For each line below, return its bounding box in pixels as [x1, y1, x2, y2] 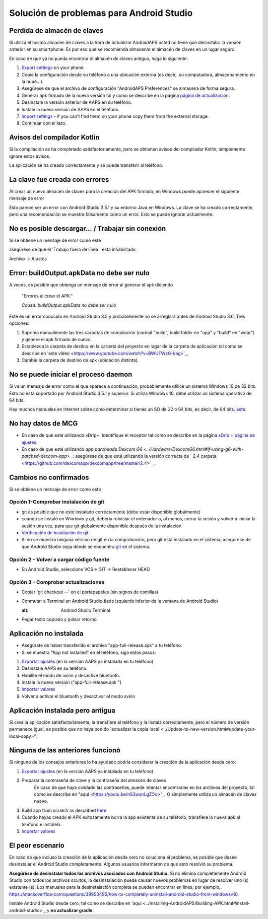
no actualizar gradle [50, 907, 93, 913]
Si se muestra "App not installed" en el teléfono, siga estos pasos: [21, 649, 156, 655]
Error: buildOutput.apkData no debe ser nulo [9, 269, 150, 277]
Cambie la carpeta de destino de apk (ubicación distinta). [21, 357, 139, 363]
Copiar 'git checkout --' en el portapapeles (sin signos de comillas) [21, 589, 159, 595]
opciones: [9, 320, 30, 326]
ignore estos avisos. [9, 153, 51, 159]
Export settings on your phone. [21, 65, 85, 71]
